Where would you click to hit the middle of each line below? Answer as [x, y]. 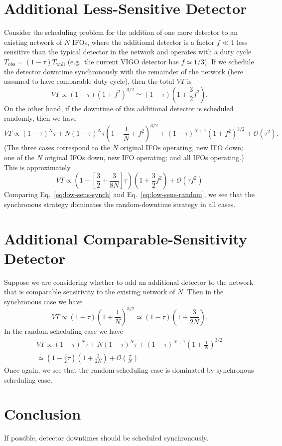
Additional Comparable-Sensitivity [126, 238]
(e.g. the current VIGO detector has [123, 61]
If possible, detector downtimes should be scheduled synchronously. [106, 438]
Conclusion [43, 414]
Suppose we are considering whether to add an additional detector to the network [129, 282]
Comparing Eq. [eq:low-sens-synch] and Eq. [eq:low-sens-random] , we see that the [129, 194]
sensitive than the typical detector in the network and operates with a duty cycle [128, 52]
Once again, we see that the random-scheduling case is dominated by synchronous [129, 370]
